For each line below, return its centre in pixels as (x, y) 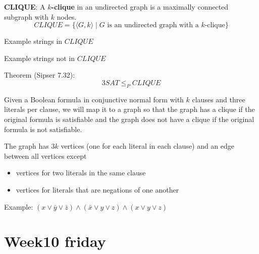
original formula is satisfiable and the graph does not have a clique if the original (129, 119)
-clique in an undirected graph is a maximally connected (140, 7)
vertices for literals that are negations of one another (97, 189)
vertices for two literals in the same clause (81, 173)
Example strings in (33, 41)
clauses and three (219, 99)
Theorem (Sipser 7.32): (40, 75)
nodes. (67, 16)
